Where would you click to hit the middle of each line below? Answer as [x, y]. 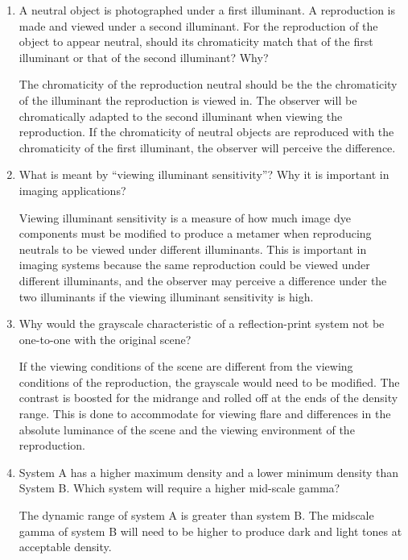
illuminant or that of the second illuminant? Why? [144, 57]
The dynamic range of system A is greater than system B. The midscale [196, 515]
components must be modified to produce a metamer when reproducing [195, 233]
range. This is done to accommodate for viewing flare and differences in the [205, 414]
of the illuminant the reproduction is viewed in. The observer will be [188, 100]
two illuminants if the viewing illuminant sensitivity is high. [166, 296]
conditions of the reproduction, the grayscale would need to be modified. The [209, 382]
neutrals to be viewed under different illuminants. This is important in [193, 249]
